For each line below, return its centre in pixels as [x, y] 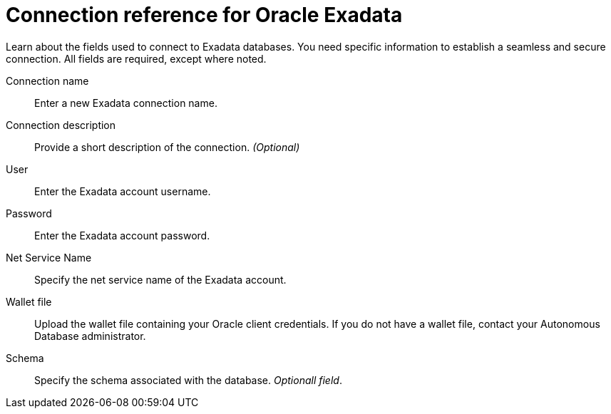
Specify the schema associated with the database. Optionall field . [188, 380]
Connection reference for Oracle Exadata [204, 15]
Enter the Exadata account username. [123, 191]
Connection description [61, 125]
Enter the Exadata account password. [122, 235]
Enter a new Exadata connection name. [126, 103]
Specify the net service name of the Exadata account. [160, 279]
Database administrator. [90, 336]
